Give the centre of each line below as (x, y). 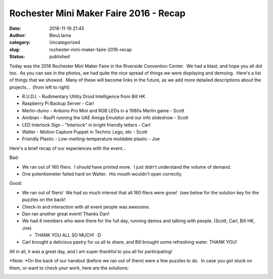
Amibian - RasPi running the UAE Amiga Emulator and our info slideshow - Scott (105, 118)
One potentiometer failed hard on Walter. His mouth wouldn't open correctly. (102, 174)
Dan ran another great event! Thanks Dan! (66, 214)
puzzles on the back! (44, 200)
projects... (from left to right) (40, 87)
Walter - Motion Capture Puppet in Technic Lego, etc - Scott (85, 132)
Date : (15, 28)
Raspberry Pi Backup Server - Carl (58, 103)
